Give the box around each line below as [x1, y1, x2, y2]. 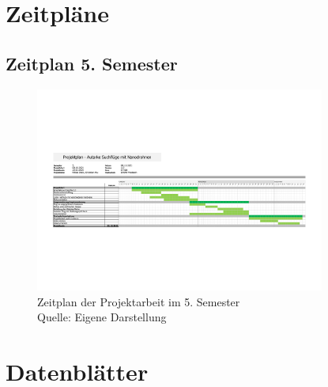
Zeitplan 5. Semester [6, 51, 178, 75]
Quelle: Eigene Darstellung [37, 309, 167, 325]
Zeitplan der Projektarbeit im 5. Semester [37, 293, 240, 309]
